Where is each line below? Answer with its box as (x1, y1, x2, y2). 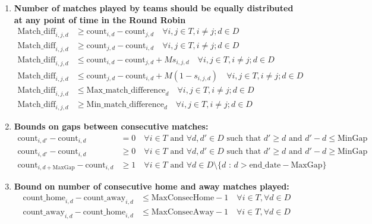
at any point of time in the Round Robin (14, 13, 186, 26)
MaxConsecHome (151, 194, 215, 203)
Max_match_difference (86, 86, 166, 94)
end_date (249, 160, 281, 169)
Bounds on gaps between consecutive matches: (14, 120, 209, 132)
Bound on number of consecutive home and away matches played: (14, 180, 289, 193)
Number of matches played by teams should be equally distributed (14, 2, 294, 14)
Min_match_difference (86, 100, 164, 109)
